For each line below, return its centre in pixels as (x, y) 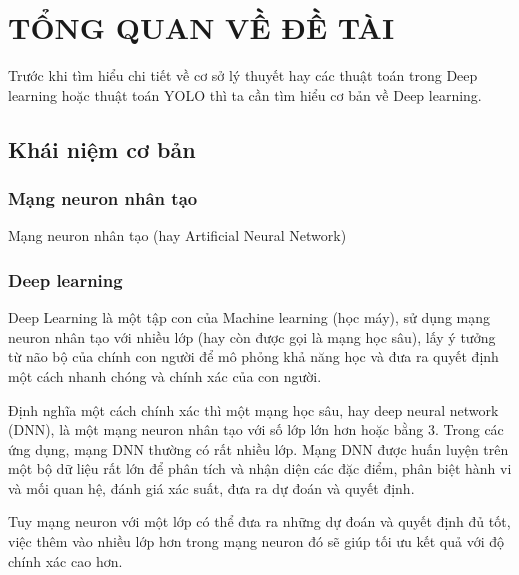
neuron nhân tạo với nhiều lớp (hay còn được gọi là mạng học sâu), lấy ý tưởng (252, 336)
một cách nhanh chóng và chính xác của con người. (165, 375)
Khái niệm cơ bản (102, 148)
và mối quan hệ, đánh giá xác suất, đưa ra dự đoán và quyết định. (211, 487)
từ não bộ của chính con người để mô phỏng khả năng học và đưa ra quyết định (253, 356)
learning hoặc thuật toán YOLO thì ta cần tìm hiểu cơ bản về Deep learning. (245, 94)
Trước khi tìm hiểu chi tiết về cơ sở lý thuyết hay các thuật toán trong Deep (243, 75)
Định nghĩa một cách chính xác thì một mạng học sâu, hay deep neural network (253, 409)
